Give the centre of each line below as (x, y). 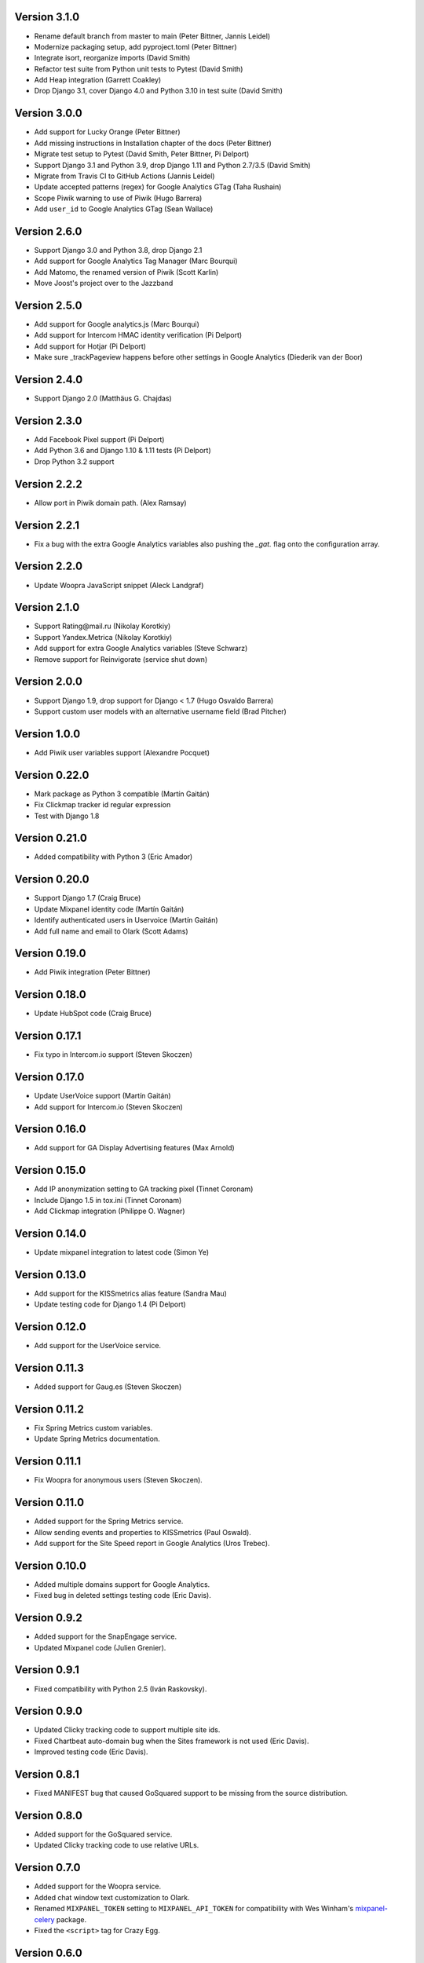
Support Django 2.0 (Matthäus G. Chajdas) (103, 398)
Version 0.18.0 (50, 994)
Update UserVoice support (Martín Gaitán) (103, 1096)
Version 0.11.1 (48, 1462)
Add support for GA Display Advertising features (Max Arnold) (134, 1148)
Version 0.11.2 (49, 1409)
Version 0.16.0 (50, 1130)
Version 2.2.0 (48, 567)
